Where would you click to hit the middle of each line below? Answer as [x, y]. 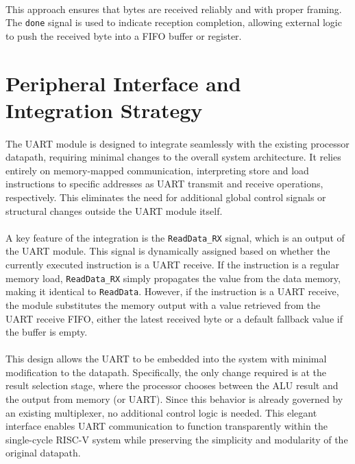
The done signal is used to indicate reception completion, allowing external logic [174, 22]
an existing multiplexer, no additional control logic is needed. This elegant [161, 412]
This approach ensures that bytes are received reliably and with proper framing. [174, 9]
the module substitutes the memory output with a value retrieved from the [163, 304]
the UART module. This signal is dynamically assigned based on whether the [168, 251]
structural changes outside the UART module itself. [114, 210]
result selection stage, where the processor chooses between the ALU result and [172, 385]
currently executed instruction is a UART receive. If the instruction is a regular [172, 264]
